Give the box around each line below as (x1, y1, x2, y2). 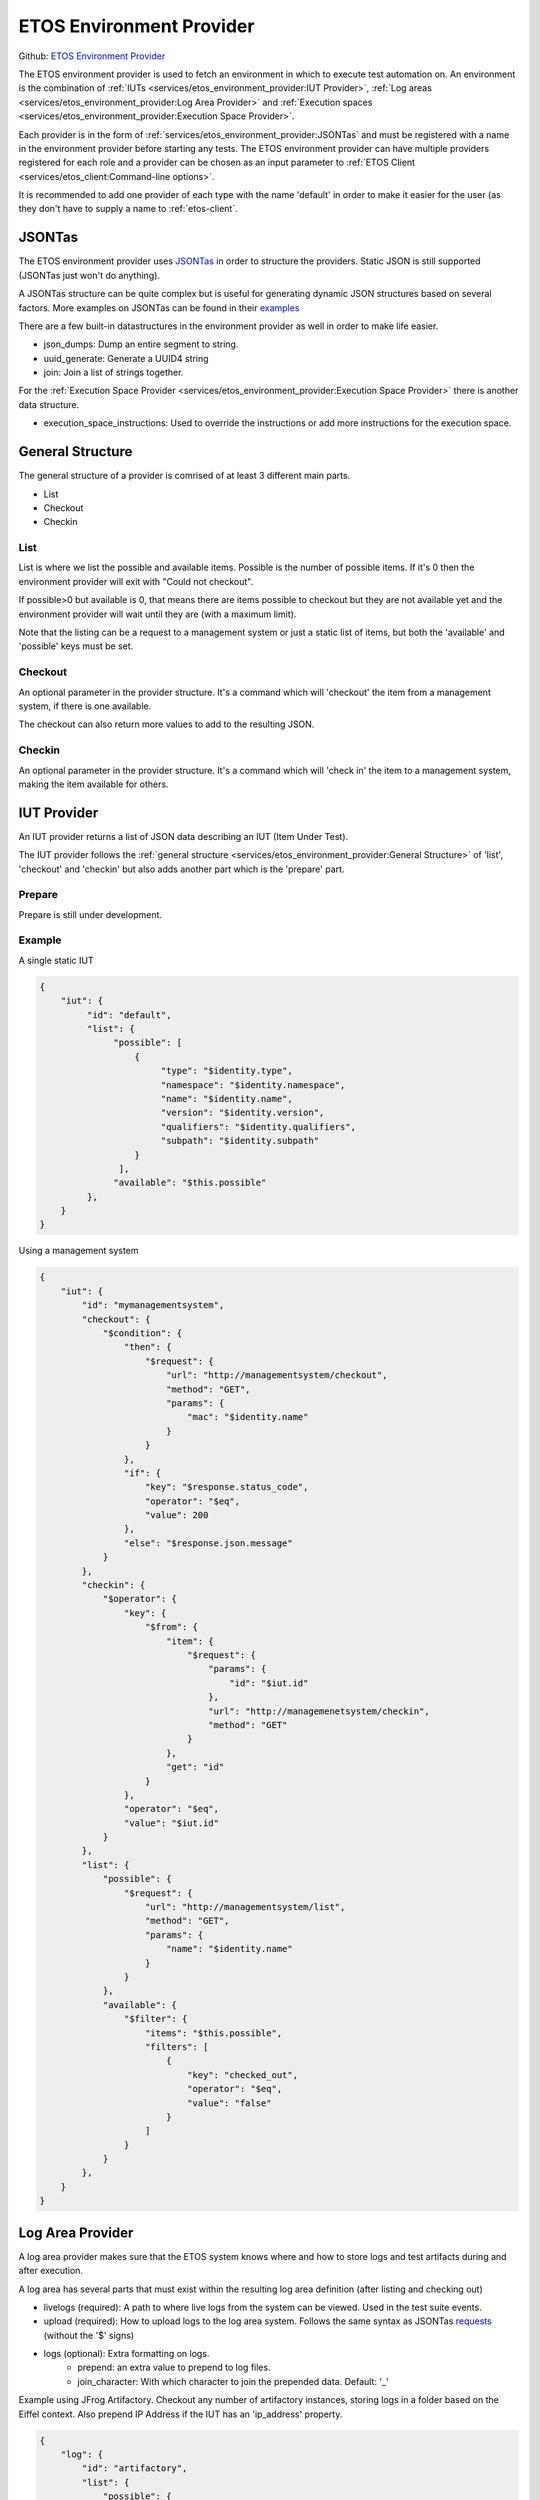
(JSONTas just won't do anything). (18, 269, 160, 281)
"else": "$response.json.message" (123, 1537, 294, 1549)
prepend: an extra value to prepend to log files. (77, 2361, 271, 2374)
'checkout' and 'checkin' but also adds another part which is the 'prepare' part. (18, 863, 345, 875)
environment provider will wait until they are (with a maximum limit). (18, 608, 297, 620)
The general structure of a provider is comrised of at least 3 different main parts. (18, 470, 351, 482)
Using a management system (18, 1245, 139, 1257)
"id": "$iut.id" (229, 1677, 309, 1689)
